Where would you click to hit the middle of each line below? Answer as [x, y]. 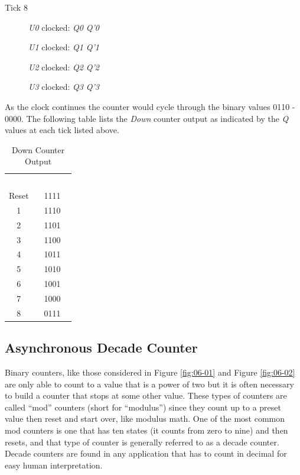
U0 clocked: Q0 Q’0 [64, 27]
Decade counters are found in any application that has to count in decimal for [146, 453]
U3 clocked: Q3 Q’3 [64, 87]
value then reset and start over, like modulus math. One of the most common [145, 419]
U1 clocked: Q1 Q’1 [64, 47]
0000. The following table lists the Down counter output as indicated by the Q [147, 118]
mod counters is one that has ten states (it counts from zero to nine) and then [146, 430]
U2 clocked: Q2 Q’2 [64, 67]
